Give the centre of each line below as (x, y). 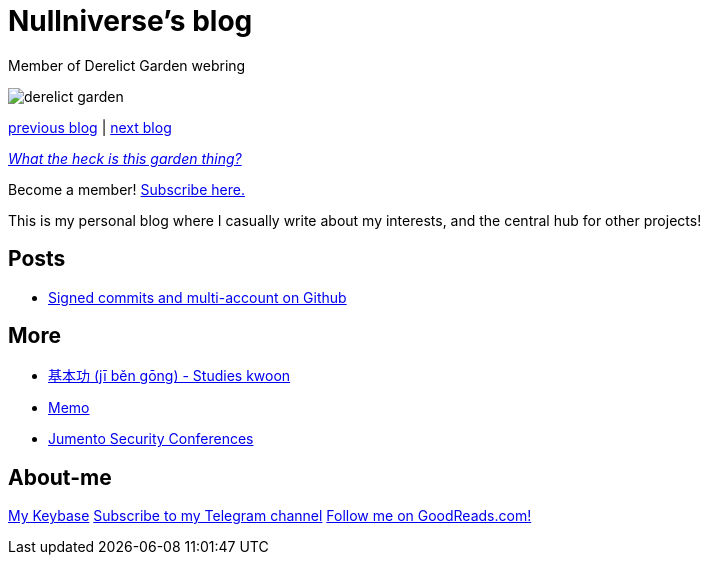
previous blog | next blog (90, 127)
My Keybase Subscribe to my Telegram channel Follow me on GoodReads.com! (270, 516)
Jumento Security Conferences (151, 439)
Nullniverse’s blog (130, 21)
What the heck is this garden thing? (125, 158)
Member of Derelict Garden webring (127, 65)
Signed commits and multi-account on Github (197, 297)
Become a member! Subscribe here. (126, 189)
